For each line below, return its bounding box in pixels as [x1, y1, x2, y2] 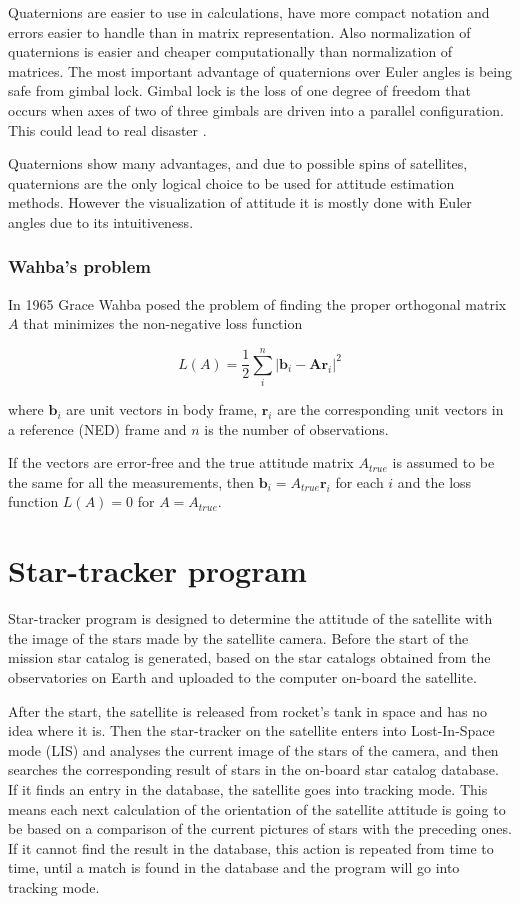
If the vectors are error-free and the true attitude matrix [8, 452, 354, 473]
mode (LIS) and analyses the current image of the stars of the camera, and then [8, 739, 499, 760]
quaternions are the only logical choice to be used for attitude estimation [8, 172, 455, 193]
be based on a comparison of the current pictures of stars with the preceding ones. [8, 818, 512, 839]
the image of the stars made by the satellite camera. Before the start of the [8, 627, 469, 648]
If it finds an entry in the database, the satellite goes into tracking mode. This [8, 778, 488, 799]
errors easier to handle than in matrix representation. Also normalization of [8, 21, 471, 42]
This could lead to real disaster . [8, 119, 207, 140]
